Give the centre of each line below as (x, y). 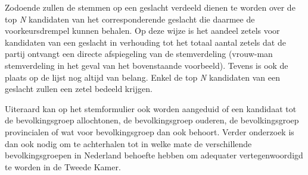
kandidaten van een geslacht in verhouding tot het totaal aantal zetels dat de (145, 42)
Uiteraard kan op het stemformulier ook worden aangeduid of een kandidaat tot (151, 108)
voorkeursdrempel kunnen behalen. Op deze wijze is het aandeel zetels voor (142, 31)
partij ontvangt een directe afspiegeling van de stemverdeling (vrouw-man (139, 54)
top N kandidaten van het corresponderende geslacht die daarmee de (130, 19)
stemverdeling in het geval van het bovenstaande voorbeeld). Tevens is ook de (147, 65)
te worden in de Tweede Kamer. (63, 166)
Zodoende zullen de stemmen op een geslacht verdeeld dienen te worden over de (150, 7)
